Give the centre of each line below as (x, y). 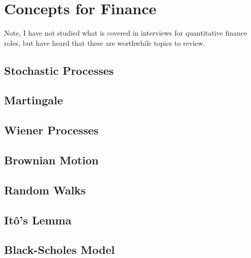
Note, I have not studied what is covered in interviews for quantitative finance (126, 33)
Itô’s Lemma (38, 220)
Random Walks (45, 190)
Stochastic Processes (59, 70)
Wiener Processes (51, 130)
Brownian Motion (51, 160)
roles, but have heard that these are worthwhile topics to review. (105, 42)
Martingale (34, 100)
